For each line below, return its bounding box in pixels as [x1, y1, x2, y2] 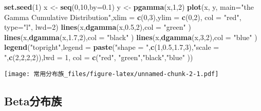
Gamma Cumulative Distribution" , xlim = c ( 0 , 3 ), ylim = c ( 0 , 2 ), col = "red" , [4, 11, 241, 22]
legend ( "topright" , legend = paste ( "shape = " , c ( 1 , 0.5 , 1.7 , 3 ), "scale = [4, 42, 219, 52]
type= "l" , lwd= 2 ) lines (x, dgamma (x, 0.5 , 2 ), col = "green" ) [4, 22, 191, 32]
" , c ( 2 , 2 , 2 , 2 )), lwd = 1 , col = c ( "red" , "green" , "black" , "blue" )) [4, 51, 193, 62]
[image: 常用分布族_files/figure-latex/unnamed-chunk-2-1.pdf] [4, 70, 219, 78]
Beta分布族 [4, 92, 62, 108]
